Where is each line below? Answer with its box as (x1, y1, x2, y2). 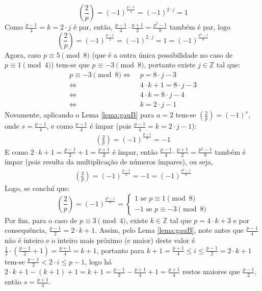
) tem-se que (51, 59, 90, 70)
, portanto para (96, 245, 145, 255)
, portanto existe (144, 59, 196, 70)
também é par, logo (169, 21, 230, 32)
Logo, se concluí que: (5, 183, 70, 193)
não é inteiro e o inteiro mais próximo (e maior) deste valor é (5, 235, 195, 246)
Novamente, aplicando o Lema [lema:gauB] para (5, 109, 154, 120)
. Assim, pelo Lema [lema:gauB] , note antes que (95, 225, 244, 235)
